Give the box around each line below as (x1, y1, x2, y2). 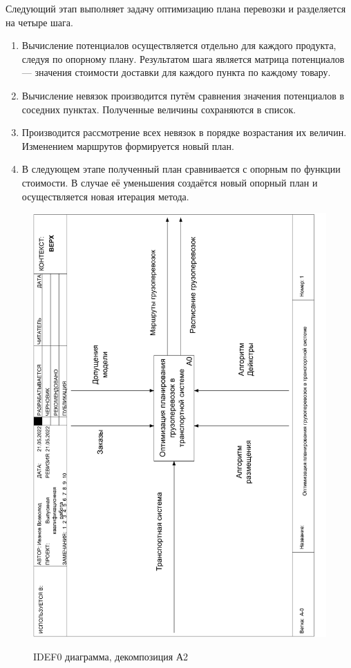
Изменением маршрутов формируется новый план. (21, 138, 234, 153)
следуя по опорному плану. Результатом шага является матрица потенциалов (21, 51, 345, 66)
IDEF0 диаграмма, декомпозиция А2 (33, 649, 188, 663)
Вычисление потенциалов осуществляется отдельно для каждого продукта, (21, 38, 336, 53)
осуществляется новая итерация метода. (21, 189, 189, 203)
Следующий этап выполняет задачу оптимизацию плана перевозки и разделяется (6, 1, 346, 15)
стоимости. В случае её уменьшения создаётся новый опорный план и (21, 175, 318, 189)
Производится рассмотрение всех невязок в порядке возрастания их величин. (21, 125, 347, 140)
